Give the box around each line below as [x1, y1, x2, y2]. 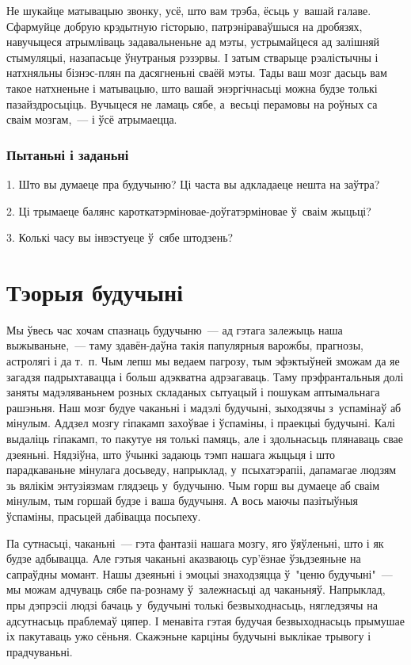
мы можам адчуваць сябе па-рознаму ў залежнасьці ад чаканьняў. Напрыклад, [6, 581, 386, 598]
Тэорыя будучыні [6, 275, 183, 308]
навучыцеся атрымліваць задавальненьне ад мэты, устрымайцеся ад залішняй [6, 33, 380, 50]
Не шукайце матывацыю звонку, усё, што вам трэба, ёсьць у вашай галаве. [6, 2, 371, 18]
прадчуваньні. [6, 643, 73, 659]
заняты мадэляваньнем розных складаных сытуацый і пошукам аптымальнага [6, 384, 380, 400]
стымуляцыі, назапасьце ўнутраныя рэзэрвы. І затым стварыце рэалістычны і [6, 48, 379, 65]
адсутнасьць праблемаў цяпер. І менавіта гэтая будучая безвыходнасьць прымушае [6, 612, 405, 629]
